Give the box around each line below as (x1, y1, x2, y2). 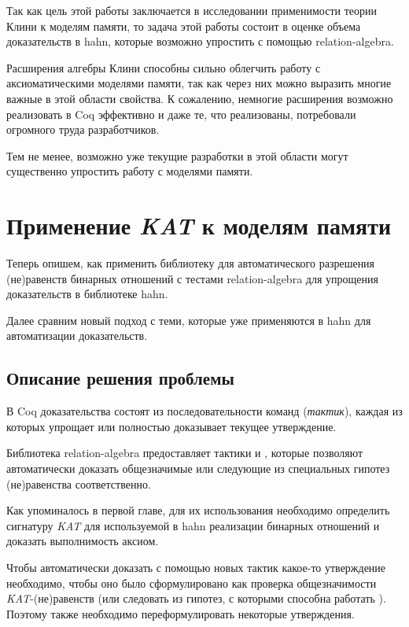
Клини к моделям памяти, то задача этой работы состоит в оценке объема (6, 17, 361, 34)
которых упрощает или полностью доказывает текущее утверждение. (6, 418, 337, 434)
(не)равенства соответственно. (6, 475, 151, 492)
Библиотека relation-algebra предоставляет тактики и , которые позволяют (6, 444, 363, 461)
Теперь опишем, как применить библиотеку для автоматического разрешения (6, 255, 375, 271)
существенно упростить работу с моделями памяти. (6, 163, 253, 179)
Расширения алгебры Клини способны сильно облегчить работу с (6, 59, 321, 76)
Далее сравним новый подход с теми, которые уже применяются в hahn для (6, 312, 371, 328)
